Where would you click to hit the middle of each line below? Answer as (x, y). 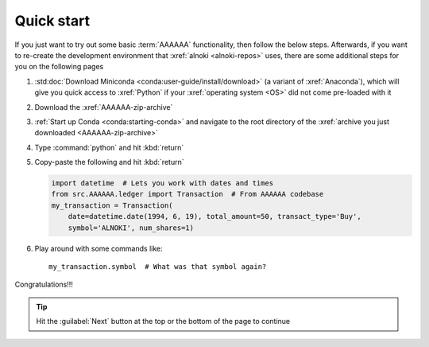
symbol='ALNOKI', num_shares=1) (131, 228)
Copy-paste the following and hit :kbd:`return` (109, 162)
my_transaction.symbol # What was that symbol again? (158, 266)
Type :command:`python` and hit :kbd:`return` (109, 147)
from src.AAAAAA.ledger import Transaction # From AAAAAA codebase (187, 194)
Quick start (52, 21)
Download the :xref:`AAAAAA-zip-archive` (104, 107)
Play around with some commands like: (99, 248)
